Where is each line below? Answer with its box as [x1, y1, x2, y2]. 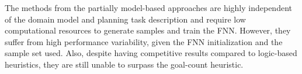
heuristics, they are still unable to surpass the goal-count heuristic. [5, 58, 244, 70]
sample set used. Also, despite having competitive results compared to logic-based [5, 47, 297, 59]
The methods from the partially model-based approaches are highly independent [5, 2, 292, 13]
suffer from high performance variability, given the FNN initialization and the [5, 35, 283, 47]
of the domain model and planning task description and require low [5, 13, 246, 25]
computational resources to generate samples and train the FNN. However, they [5, 24, 291, 36]
